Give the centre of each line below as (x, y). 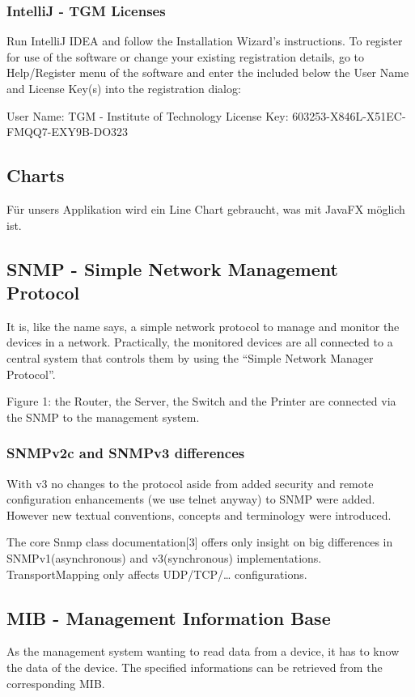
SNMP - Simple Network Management (172, 268)
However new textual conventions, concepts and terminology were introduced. (199, 514)
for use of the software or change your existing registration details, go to (185, 56)
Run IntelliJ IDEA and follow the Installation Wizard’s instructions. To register (205, 41)
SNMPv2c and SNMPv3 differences (126, 453)
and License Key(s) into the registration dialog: (124, 88)
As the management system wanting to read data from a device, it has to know (203, 651)
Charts (36, 175)
